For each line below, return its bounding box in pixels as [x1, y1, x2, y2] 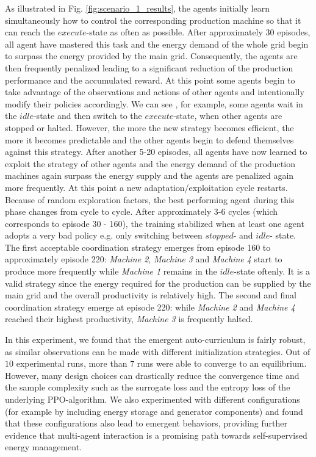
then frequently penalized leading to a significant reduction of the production [5, 61, 293, 74]
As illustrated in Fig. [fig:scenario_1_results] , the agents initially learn [5, 2, 270, 14]
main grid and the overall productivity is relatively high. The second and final [5, 289, 296, 301]
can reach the [5, 26, 56, 38]
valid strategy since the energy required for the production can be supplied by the [5, 276, 311, 289]
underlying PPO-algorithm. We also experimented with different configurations [5, 393, 300, 405]
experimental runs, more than [16, 357, 127, 370]
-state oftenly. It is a [234, 265, 310, 278]
